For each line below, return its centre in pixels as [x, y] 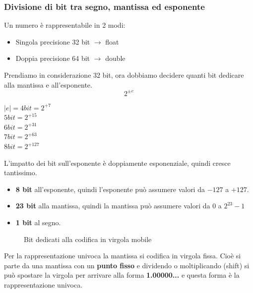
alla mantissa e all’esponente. [48, 84]
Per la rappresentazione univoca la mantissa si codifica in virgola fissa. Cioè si [123, 256]
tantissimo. [21, 172]
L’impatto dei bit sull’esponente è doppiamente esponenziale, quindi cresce [117, 163]
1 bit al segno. [38, 222]
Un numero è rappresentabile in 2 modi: [65, 25]
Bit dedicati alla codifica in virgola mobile [88, 239]
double [115, 58]
